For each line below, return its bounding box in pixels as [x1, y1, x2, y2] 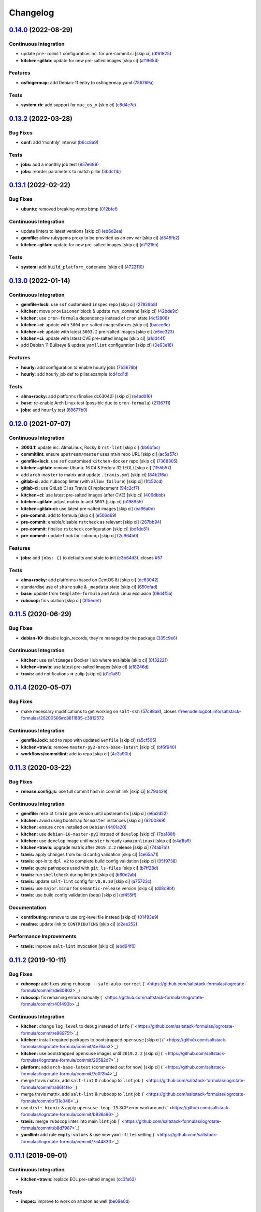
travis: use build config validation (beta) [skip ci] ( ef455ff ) [21, 892, 137, 898]
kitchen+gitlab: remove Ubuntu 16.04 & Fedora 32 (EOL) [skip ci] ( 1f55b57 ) [21, 465, 172, 471]
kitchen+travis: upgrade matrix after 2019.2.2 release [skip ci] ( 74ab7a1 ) [21, 845, 169, 850]
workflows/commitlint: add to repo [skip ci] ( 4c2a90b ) [21, 751, 131, 757]
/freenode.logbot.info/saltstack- [177, 708, 242, 714]
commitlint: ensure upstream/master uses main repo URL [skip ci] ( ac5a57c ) [21, 451, 178, 457]
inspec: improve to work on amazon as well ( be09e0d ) [21, 1198, 130, 1204]
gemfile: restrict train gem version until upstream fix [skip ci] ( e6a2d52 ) [21, 811, 168, 816]
